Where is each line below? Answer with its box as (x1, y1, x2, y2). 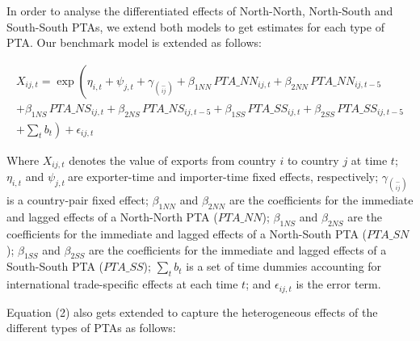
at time (351, 151, 388, 168)
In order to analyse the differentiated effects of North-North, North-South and (6, 2, 393, 19)
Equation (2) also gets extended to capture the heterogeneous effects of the (6, 303, 378, 320)
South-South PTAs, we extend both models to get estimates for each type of (6, 18, 384, 35)
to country (287, 151, 339, 168)
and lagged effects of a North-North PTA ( (6, 208, 218, 225)
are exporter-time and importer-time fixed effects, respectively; (67, 168, 379, 185)
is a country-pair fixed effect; (6, 192, 149, 208)
